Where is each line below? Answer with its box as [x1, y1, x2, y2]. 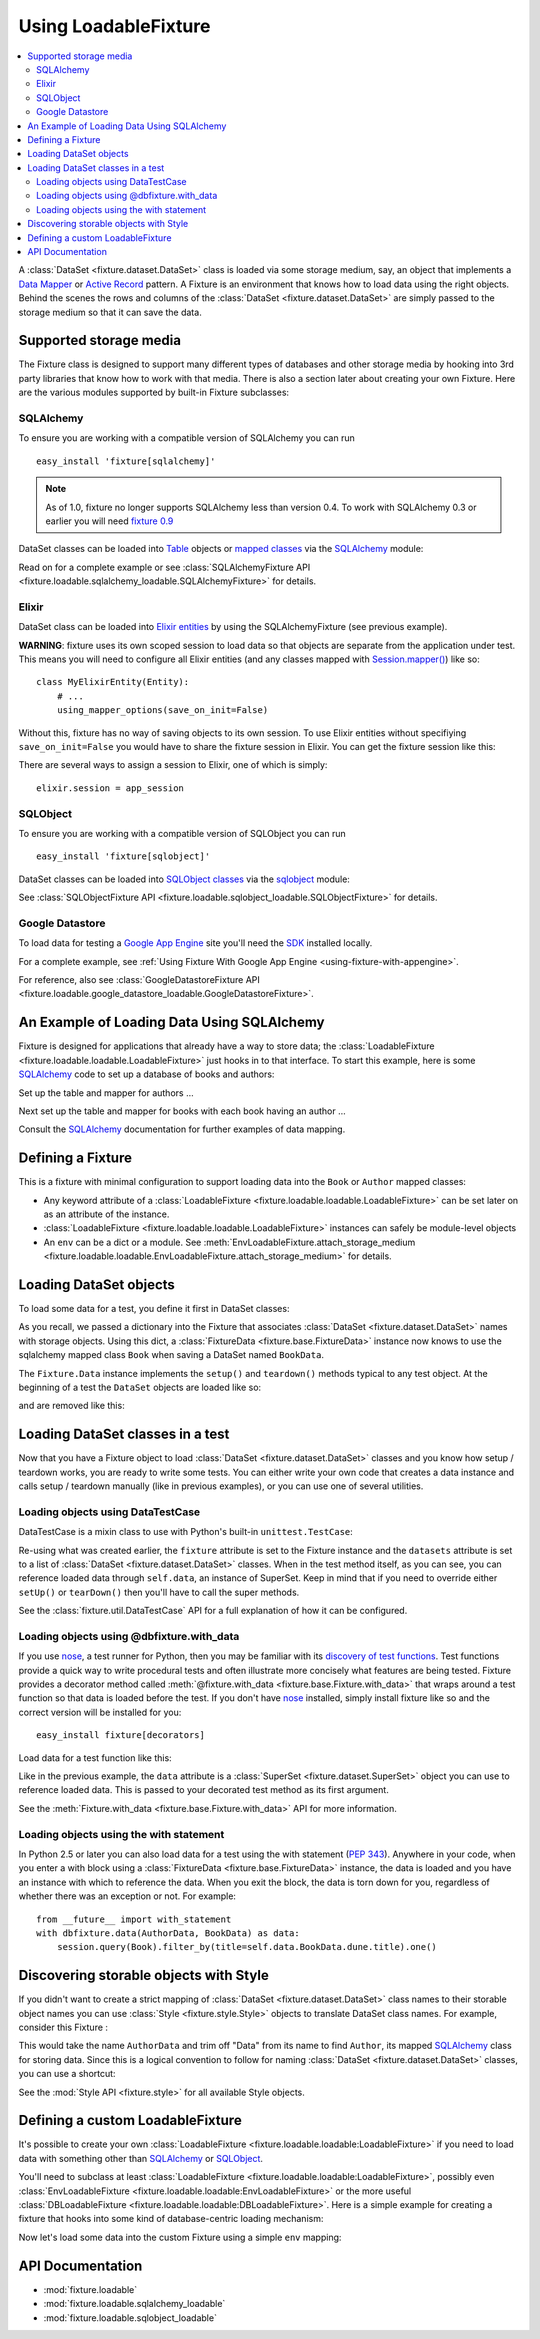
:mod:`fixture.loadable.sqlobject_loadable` [43, 2311, 217, 2324]
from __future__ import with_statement [36, 1913, 232, 1925]
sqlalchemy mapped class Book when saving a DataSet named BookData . [18, 1349, 325, 1361]
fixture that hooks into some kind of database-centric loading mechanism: [18, 2213, 324, 2225]
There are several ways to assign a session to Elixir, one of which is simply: [18, 759, 328, 771]
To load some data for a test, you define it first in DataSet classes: [18, 1303, 290, 1315]
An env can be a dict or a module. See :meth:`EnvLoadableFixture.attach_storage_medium [43, 1236, 416, 1248]
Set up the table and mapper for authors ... [18, 1086, 194, 1099]
